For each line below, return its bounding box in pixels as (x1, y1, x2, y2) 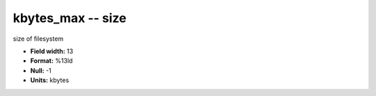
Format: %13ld (30, 57, 73, 65)
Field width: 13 (30, 47, 73, 55)
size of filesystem (13, 35, 64, 43)
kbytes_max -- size (13, 10, 127, 26)
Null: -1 (30, 66, 52, 75)
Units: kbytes (30, 76, 70, 84)
